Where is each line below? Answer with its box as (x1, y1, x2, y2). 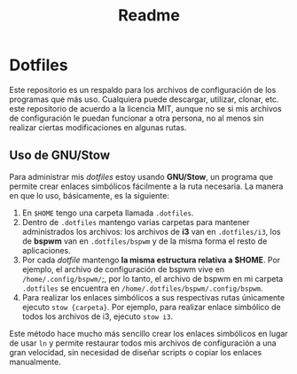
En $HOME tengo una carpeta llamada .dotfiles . (21, 207, 194, 218)
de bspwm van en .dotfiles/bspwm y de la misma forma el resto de (21, 236, 268, 246)
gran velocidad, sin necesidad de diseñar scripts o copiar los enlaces (9, 347, 262, 357)
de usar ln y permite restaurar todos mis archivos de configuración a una (9, 338, 277, 348)
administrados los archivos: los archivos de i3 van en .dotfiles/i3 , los (21, 226, 281, 237)
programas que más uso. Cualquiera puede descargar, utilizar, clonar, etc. (9, 94, 279, 105)
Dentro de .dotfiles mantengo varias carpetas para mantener (21, 216, 250, 227)
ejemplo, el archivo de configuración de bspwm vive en (21, 263, 224, 275)
